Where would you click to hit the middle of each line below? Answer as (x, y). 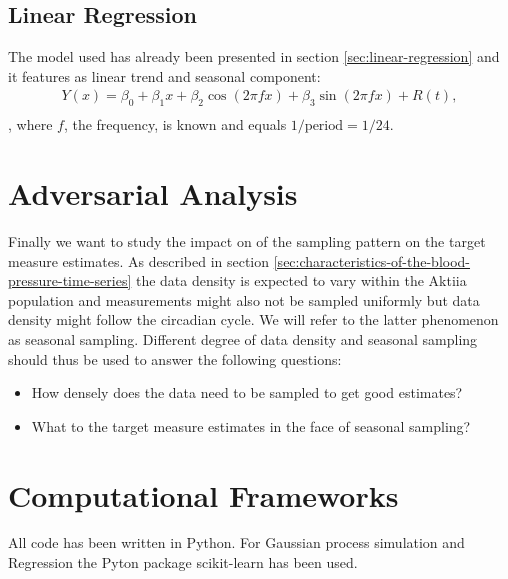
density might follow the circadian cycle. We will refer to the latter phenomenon (253, 319)
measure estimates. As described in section (139, 260)
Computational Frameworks (203, 494)
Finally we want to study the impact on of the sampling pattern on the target (247, 240)
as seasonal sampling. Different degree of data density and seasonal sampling (243, 338)
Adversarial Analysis (153, 193)
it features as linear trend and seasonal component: (164, 75)
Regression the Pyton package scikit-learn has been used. (183, 562)
